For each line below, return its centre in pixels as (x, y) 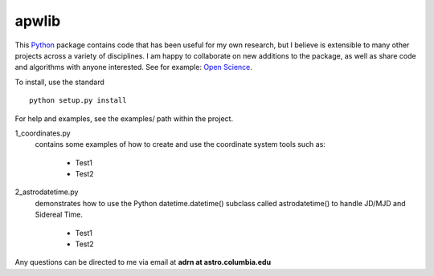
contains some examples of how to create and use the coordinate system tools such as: (180, 144)
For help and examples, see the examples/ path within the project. (124, 118)
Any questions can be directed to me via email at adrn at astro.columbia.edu (143, 262)
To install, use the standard (59, 82)
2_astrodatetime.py (47, 192)
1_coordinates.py (43, 133)
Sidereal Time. (59, 215)
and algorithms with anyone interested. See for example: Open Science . (134, 67)
